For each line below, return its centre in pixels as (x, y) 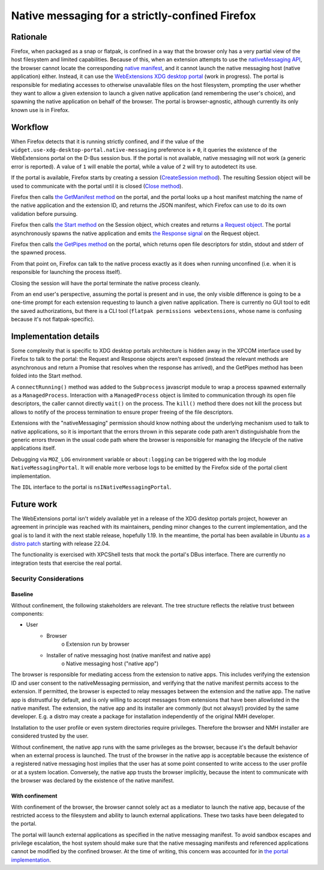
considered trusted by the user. (50, 736)
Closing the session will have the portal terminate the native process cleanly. (106, 283)
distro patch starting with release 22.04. (61, 543)
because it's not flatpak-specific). (53, 319)
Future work (34, 504)
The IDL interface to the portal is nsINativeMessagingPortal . (91, 487)
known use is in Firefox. (40, 110)
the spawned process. (39, 252)
